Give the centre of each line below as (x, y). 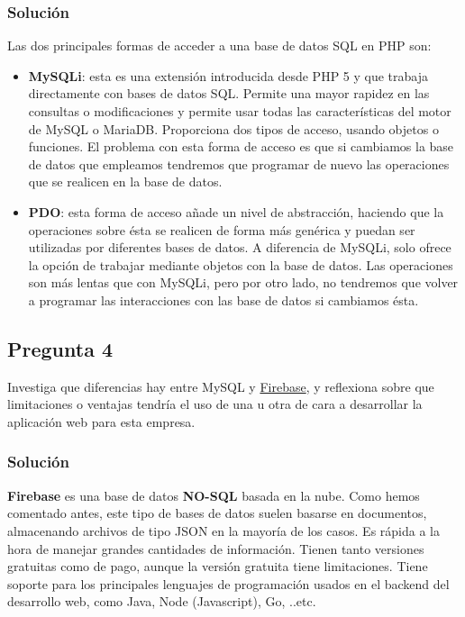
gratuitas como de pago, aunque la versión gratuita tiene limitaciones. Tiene (218, 566)
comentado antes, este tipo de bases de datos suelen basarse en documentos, (217, 513)
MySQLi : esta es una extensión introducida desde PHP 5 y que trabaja (228, 75)
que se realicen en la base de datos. (125, 181)
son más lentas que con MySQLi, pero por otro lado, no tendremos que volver (243, 282)
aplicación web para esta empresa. (101, 421)
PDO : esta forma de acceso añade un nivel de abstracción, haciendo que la (236, 211)
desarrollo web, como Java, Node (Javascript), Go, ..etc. (162, 601)
